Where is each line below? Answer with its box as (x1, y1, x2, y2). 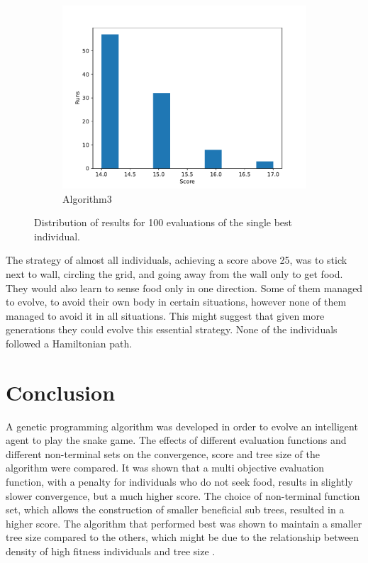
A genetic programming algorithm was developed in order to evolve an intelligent (6, 418, 358, 433)
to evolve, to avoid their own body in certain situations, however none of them (6, 294, 347, 309)
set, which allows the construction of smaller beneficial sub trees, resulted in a (6, 502, 345, 517)
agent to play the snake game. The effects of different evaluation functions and (6, 433, 347, 447)
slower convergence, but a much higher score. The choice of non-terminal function (6, 488, 360, 503)
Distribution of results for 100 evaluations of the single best (34, 215, 293, 230)
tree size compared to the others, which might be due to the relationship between (6, 530, 359, 545)
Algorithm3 (62, 191, 112, 206)
